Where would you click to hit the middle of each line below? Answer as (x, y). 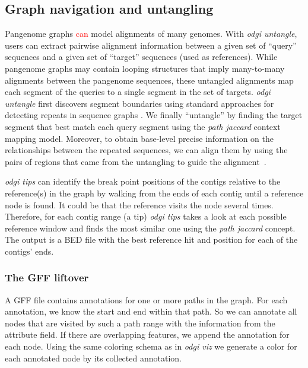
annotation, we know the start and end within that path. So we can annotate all (151, 311)
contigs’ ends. (29, 251)
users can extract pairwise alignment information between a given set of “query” (151, 45)
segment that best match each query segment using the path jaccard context (143, 126)
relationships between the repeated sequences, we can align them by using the (146, 150)
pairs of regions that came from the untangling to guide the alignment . (136, 161)
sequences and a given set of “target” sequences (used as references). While (141, 57)
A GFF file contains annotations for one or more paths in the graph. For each (146, 299)
